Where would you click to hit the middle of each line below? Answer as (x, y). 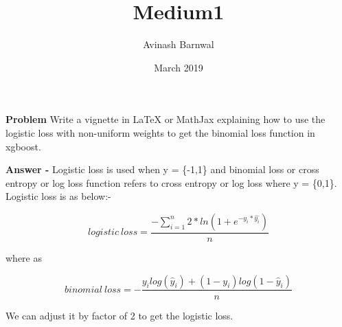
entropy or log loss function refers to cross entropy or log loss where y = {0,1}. (171, 182)
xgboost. (23, 146)
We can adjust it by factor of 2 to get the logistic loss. (119, 315)
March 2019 (179, 67)
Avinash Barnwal (179, 44)
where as (24, 257)
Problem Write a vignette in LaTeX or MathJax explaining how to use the (166, 119)
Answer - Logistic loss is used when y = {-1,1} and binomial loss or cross (162, 169)
